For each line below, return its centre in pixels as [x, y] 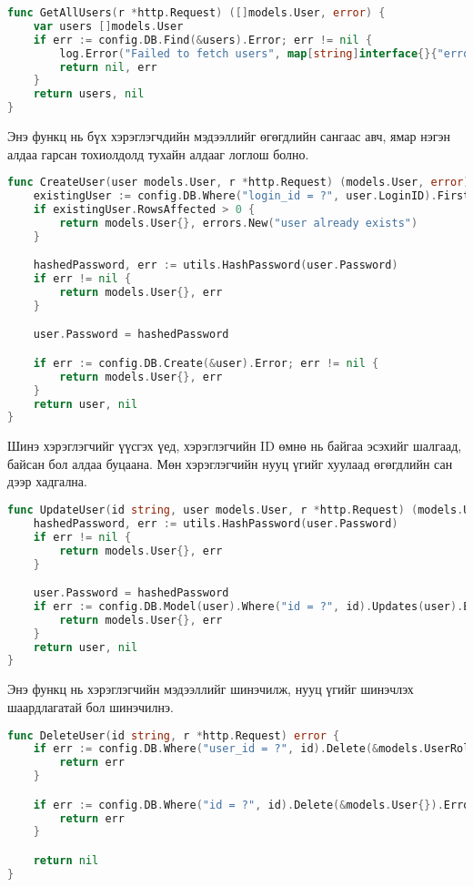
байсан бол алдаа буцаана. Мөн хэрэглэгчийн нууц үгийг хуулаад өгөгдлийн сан [230, 463]
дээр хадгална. [47, 481]
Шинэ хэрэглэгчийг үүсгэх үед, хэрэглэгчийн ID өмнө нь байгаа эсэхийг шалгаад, [235, 446]
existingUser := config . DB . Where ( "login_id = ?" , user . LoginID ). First [252, 196]
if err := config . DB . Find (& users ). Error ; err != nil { [203, 40]
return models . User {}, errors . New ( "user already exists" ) [239, 223]
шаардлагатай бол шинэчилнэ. [91, 706]
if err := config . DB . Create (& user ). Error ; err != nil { [206, 363]
